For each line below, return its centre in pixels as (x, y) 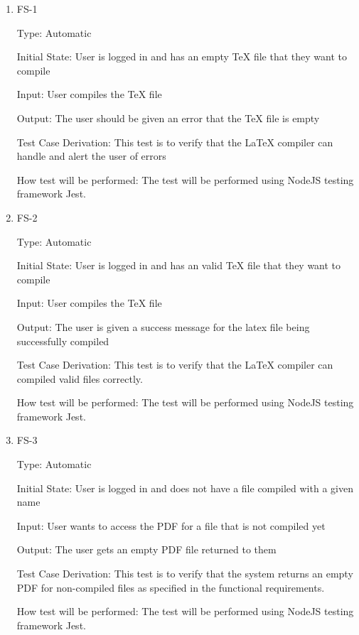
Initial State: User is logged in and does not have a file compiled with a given (185, 488)
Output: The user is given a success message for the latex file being (163, 326)
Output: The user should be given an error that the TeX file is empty (168, 118)
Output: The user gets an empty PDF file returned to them (146, 549)
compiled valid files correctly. (80, 378)
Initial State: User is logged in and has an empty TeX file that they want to (182, 56)
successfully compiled (63, 341)
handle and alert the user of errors (91, 156)
